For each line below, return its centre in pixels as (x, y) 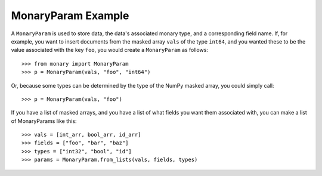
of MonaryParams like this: (44, 121)
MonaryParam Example (70, 16)
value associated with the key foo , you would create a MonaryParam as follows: (110, 50)
